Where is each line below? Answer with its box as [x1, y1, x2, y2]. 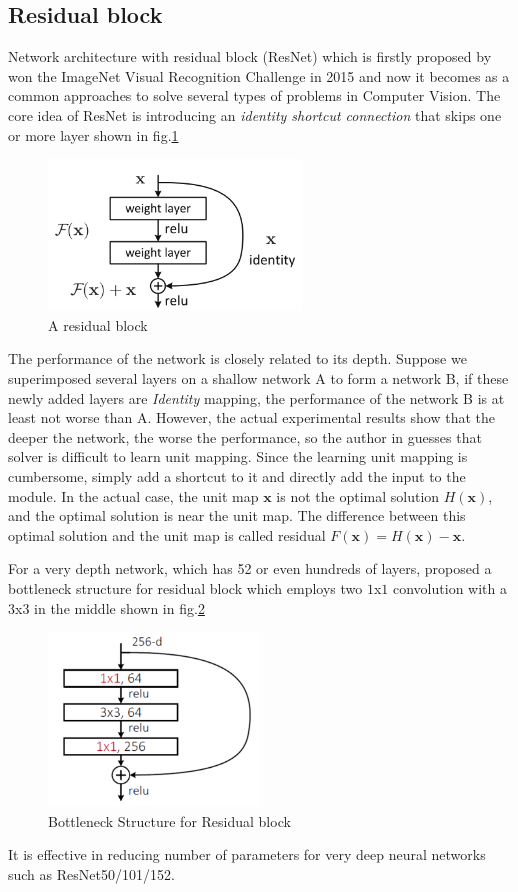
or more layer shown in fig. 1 [8, 124, 179, 145]
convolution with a [393, 578, 507, 599]
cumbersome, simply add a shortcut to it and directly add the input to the [8, 466, 466, 487]
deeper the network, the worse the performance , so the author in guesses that [8, 426, 482, 447]
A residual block [48, 314, 148, 335]
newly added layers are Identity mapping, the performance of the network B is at [8, 387, 505, 408]
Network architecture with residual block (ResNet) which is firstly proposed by [8, 46, 492, 67]
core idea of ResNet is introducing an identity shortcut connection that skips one [8, 104, 502, 125]
